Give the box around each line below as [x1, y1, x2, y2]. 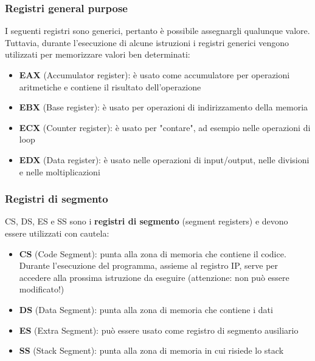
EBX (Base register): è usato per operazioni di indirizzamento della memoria [19, 101, 308, 113]
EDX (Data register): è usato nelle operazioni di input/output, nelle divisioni [19, 153, 310, 166]
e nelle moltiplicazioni [19, 165, 100, 178]
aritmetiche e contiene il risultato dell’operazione [19, 80, 201, 93]
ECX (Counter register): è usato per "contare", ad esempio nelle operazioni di [19, 121, 311, 133]
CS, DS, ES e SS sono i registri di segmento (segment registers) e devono [5, 215, 288, 228]
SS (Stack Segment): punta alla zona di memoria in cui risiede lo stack [19, 344, 284, 357]
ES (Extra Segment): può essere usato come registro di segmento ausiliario [19, 323, 299, 336]
